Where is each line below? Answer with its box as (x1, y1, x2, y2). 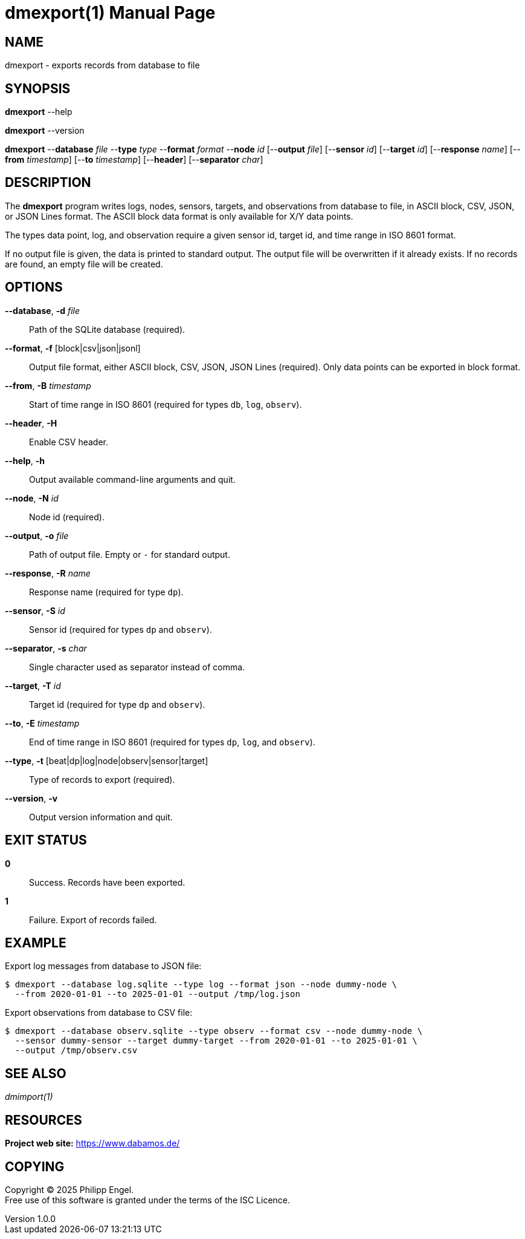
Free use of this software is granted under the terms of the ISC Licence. (5, 1194, 291, 1205)
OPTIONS (5, 280, 63, 295)
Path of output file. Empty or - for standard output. (29, 549, 230, 560)
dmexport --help (5, 106, 72, 117)
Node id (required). (29, 511, 105, 522)
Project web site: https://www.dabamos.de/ (5, 1138, 180, 1149)
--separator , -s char (5, 642, 87, 653)
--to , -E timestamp (5, 718, 80, 728)
